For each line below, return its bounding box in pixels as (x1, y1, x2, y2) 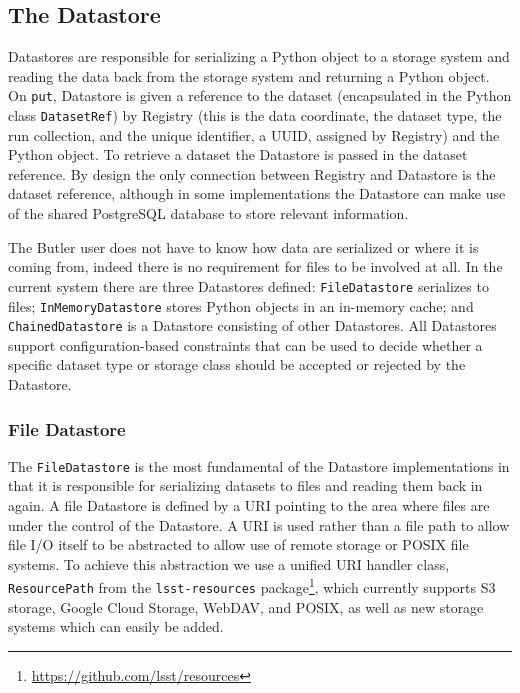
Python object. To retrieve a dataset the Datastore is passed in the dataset (8, 144, 468, 165)
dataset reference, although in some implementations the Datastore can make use (8, 183, 506, 204)
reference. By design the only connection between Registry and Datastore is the (8, 163, 496, 184)
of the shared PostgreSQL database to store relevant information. (8, 203, 409, 224)
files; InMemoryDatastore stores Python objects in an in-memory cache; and (8, 295, 474, 316)
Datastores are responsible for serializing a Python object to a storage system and (8, 46, 510, 67)
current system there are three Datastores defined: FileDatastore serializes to (8, 275, 489, 296)
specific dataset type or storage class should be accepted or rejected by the (8, 354, 466, 375)
